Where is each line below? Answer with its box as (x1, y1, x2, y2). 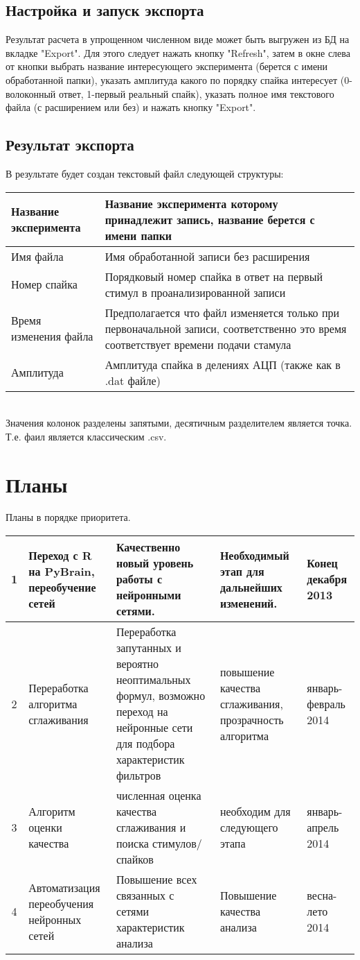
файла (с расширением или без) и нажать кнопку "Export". (6, 100, 256, 114)
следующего (219, 819, 278, 836)
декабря (307, 571, 348, 588)
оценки (28, 819, 62, 836)
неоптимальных (116, 671, 191, 688)
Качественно (116, 539, 181, 556)
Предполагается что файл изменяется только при (105, 304, 340, 320)
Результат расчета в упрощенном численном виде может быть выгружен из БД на (6, 32, 350, 46)
